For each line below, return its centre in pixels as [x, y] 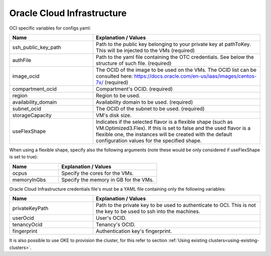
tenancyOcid [27, 224]
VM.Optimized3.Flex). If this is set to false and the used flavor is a [173, 128]
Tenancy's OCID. [115, 224]
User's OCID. [111, 218]
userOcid [23, 218]
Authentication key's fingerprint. [134, 231]
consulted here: [114, 76]
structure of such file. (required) [133, 63]
